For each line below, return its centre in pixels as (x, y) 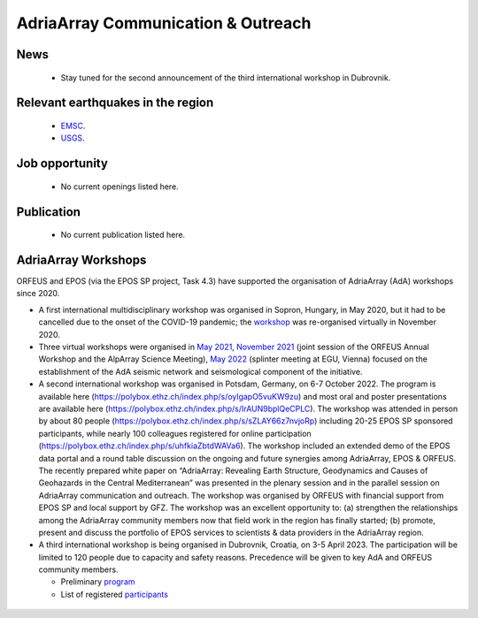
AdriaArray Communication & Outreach (164, 23)
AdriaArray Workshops (81, 259)
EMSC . (73, 126)
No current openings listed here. (119, 187)
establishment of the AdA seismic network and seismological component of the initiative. (200, 371)
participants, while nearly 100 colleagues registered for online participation (175, 433)
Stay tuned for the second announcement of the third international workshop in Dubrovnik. (226, 77)
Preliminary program (98, 582)
